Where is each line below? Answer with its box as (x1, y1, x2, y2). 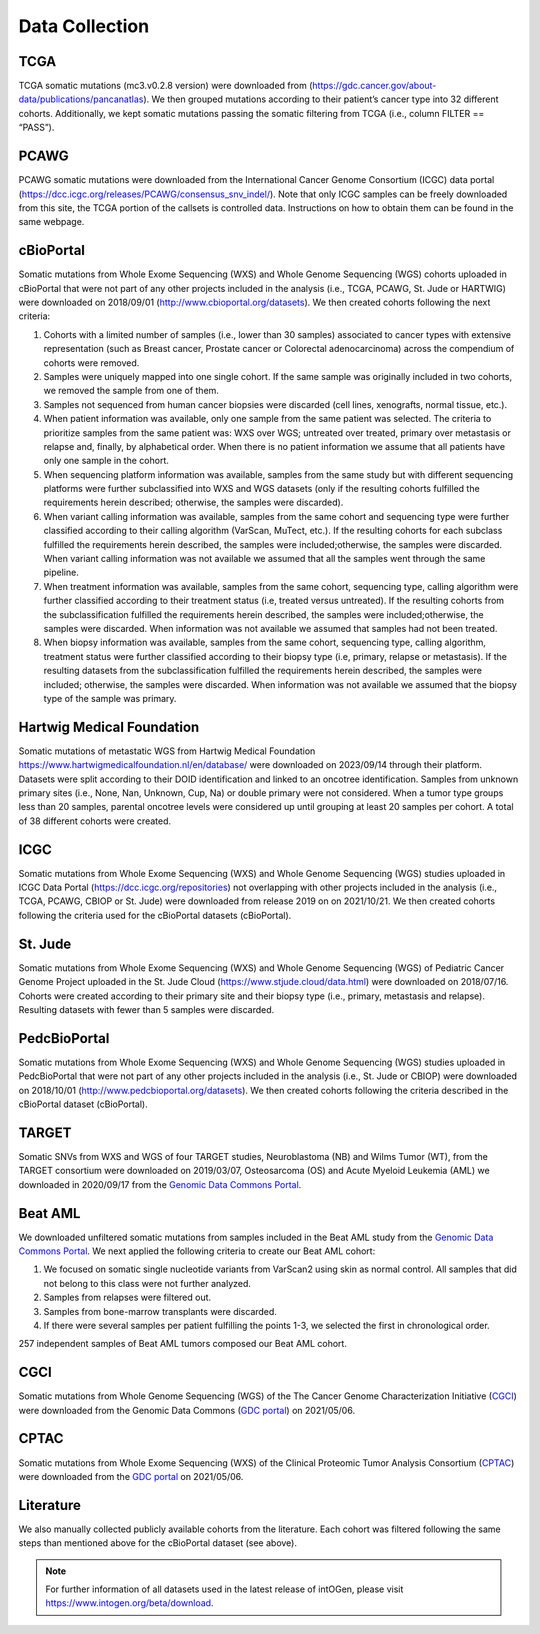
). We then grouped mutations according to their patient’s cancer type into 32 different (143, 93, 499, 105)
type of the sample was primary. (43, 692, 177, 704)
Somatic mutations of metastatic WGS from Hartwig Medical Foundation (18, 745, 316, 757)
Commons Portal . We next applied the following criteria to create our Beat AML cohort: (18, 1245, 376, 1257)
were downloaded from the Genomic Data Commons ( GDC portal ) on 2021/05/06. (18, 1404, 355, 1416)
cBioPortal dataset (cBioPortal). (18, 1098, 149, 1110)
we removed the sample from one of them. (43, 385, 220, 397)
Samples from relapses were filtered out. (43, 1291, 212, 1304)
